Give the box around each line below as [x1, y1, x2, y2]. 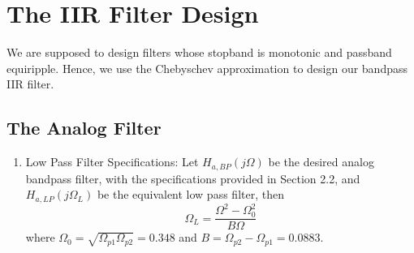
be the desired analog [268, 153, 374, 170]
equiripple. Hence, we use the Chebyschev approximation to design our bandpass [6, 59, 408, 76]
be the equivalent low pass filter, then [97, 186, 284, 203]
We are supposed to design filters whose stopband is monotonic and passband [6, 44, 392, 61]
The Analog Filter [6, 115, 162, 140]
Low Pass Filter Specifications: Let [25, 153, 199, 170]
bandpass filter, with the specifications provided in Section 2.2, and [25, 169, 360, 187]
